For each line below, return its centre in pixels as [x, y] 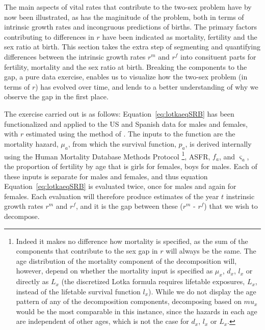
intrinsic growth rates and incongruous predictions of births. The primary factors [130, 27]
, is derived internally [218, 143]
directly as [32, 281]
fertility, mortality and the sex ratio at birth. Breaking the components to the [126, 66]
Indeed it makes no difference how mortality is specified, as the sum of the [132, 241]
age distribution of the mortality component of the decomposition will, [126, 260]
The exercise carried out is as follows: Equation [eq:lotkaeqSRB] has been [119, 113]
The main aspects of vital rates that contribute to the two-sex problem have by [128, 7]
